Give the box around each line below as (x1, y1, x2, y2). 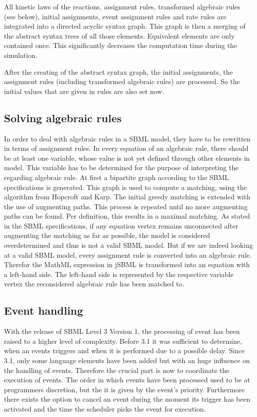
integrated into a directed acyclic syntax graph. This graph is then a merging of (4, 21, 246, 31)
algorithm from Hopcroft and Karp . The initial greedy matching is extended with (4, 191, 251, 202)
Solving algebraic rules (4, 110, 122, 125)
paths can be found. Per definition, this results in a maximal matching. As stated (4, 211, 250, 221)
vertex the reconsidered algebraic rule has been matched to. (4, 278, 184, 289)
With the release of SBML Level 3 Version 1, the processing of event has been (4, 326, 240, 336)
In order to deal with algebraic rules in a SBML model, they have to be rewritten (4, 133, 251, 143)
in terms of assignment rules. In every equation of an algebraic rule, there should (4, 143, 249, 153)
